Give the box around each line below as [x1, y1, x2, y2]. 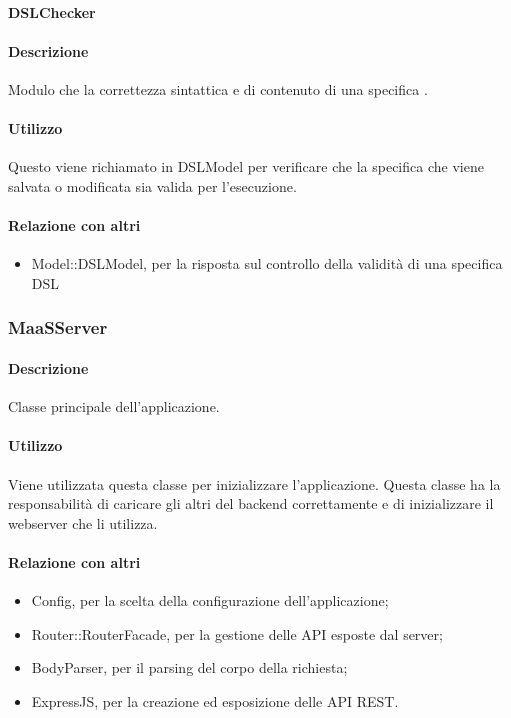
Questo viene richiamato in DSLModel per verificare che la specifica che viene [8, 156, 484, 177]
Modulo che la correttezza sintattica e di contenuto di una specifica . [8, 78, 428, 99]
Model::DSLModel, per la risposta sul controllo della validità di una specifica [31, 253, 503, 274]
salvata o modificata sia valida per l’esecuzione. [8, 175, 297, 196]
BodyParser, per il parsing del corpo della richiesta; [31, 657, 348, 678]
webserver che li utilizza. [8, 512, 158, 533]
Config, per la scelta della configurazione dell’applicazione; [31, 590, 389, 611]
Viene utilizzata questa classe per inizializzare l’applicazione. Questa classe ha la [8, 473, 501, 494]
